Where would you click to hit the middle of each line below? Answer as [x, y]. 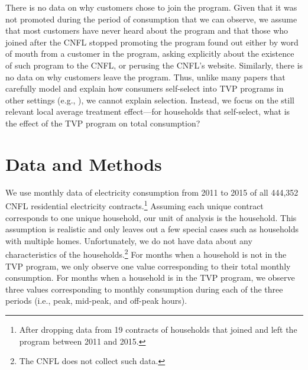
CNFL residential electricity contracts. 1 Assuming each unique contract [134, 205]
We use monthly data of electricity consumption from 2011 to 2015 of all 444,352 [152, 192]
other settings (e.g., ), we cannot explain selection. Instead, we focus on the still [150, 100]
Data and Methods [84, 163]
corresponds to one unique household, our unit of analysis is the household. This [151, 217]
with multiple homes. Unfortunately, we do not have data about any [129, 240]
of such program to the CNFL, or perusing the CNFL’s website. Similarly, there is [154, 65]
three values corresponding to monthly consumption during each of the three [144, 289]
